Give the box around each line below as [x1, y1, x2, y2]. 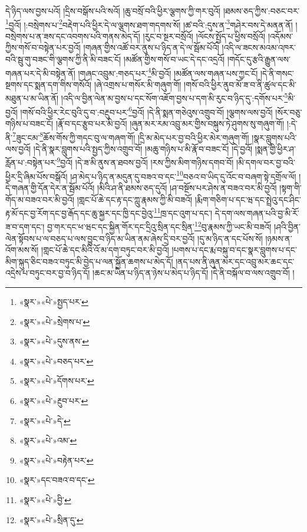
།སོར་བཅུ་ [275, 106, 302, 118]
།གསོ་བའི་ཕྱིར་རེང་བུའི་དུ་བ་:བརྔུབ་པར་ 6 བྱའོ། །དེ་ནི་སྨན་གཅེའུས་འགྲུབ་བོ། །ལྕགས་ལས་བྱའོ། [20, 104, 273, 118]
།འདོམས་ [268, 29, 293, 42]
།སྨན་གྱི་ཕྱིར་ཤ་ [255, 142, 296, 155]
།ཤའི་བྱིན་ [274, 221, 301, 232]
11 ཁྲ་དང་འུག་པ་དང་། [153, 205, 213, 219]
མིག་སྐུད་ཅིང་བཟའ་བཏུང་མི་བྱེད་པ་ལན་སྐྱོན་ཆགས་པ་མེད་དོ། [5, 255, 173, 267]
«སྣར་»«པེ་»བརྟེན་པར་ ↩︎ [19, 454, 94, 466]
